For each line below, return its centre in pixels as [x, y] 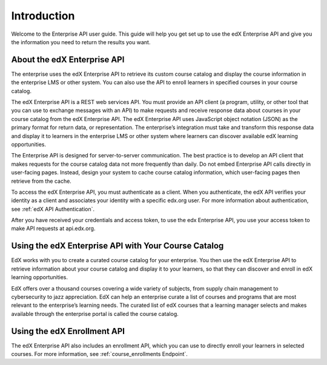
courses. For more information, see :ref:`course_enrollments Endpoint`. [99, 354]
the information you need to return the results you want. [81, 42]
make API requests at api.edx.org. [53, 229]
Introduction [43, 16]
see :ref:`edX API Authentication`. [53, 209]
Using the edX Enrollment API [68, 331]
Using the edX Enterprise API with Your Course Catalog [117, 246]
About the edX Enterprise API [68, 60]
